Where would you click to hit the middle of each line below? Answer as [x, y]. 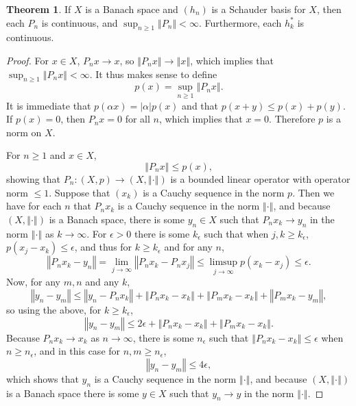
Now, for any [33, 282]
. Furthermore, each [240, 22]
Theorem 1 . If [39, 9]
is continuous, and [80, 22]
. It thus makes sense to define [153, 74]
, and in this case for [77, 351]
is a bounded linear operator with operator [260, 178]
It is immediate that [49, 105]
